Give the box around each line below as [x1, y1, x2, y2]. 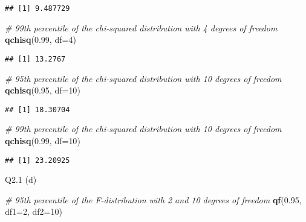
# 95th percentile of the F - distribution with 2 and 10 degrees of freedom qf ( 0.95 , [5, 193, 302, 206]
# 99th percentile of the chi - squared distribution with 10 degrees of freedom [5, 122, 282, 135]
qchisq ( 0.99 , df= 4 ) [5, 33, 76, 46]
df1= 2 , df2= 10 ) [5, 205, 62, 218]
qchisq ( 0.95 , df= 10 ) [5, 84, 80, 97]
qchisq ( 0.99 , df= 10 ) [5, 134, 80, 147]
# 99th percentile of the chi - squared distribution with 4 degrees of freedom [5, 21, 278, 34]
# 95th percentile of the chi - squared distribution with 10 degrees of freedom [5, 72, 282, 84]
